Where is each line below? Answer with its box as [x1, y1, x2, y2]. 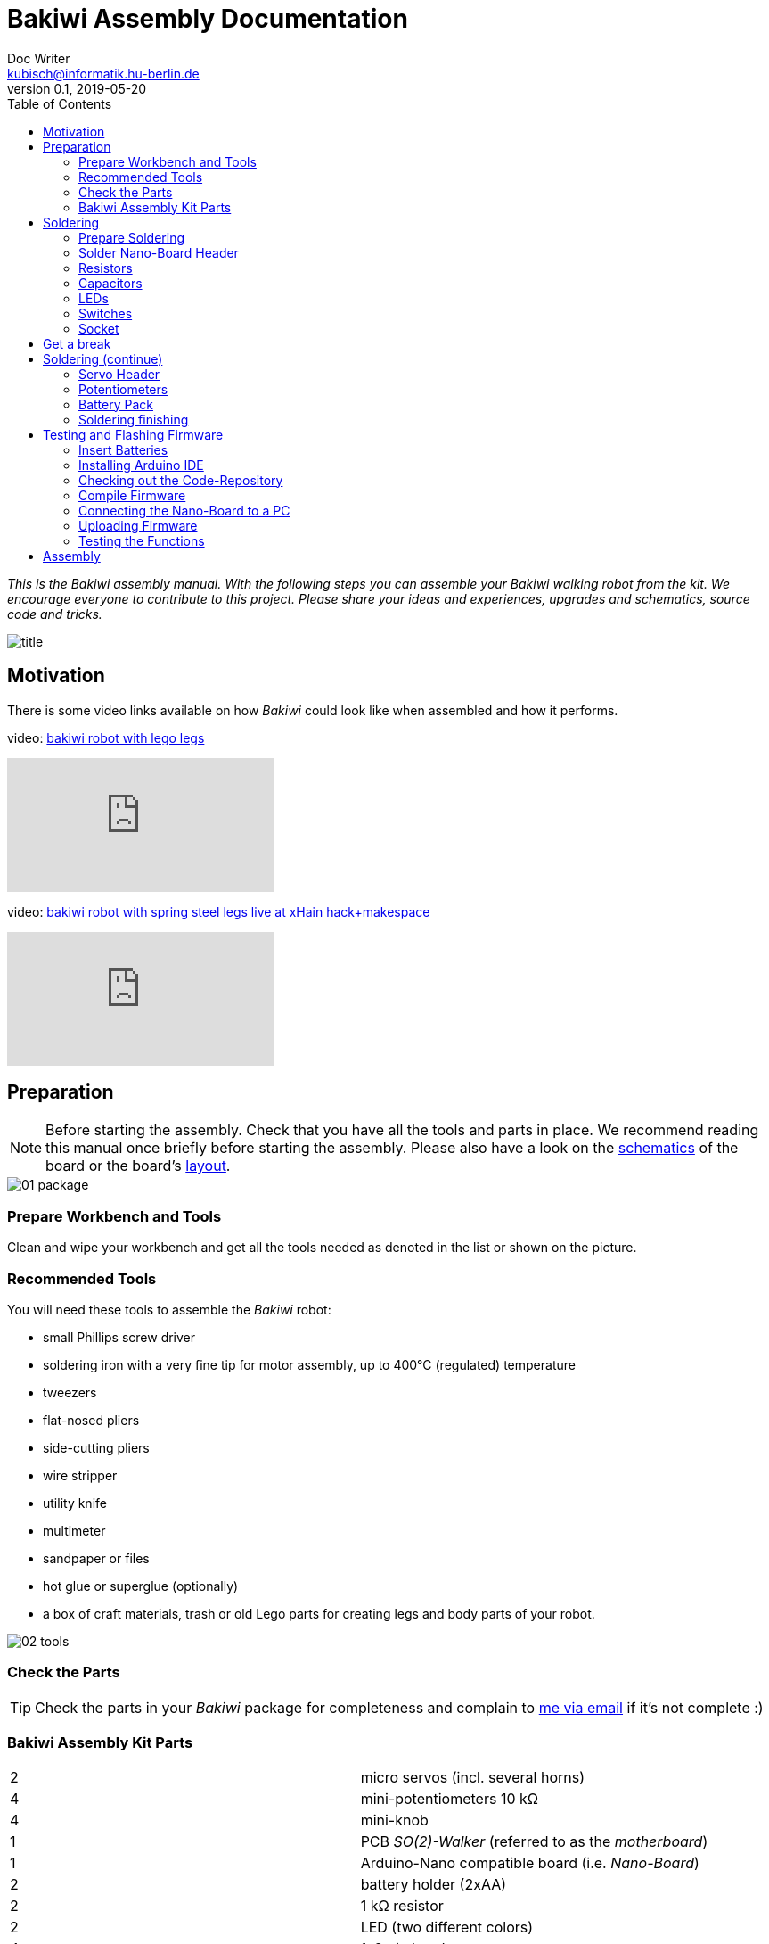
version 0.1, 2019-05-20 [7, 80, 147, 96]
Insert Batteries [78, 441, 168, 457]
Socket [78, 320, 119, 336]
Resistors [78, 259, 133, 276]
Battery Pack [78, 396, 153, 412]
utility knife [43, 1495, 107, 1511]
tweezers [43, 1384, 97, 1400]
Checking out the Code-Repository [78, 472, 283, 488]
